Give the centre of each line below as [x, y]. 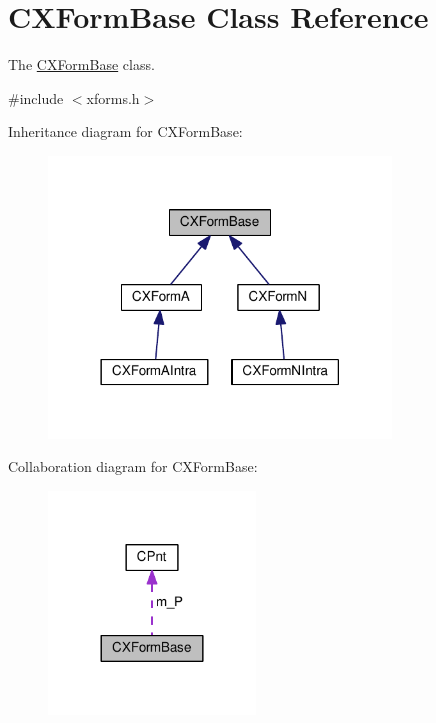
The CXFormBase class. [81, 64]
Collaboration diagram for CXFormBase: [133, 466]
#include [36, 97]
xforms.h [113, 97]
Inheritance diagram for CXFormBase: [125, 131]
